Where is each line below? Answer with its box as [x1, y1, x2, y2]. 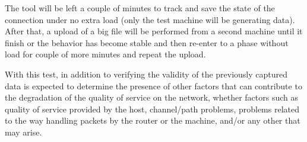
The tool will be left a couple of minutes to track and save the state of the [5, 2, 275, 14]
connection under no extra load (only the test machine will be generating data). [5, 13, 295, 25]
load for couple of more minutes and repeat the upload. [5, 48, 206, 60]
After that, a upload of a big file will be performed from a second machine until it [5, 25, 303, 37]
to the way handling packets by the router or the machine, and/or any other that [5, 114, 300, 127]
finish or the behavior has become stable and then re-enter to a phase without [5, 36, 289, 49]
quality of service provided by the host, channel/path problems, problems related [5, 102, 299, 115]
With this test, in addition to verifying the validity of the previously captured [5, 67, 288, 80]
